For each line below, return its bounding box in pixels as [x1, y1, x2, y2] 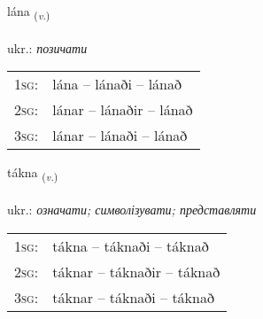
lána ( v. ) [7, 2, 50, 22]
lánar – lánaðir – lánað [52, 99, 193, 121]
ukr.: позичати [7, 38, 88, 57]
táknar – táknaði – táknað [52, 286, 214, 307]
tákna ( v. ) [7, 163, 58, 184]
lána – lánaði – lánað [52, 74, 182, 95]
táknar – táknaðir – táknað [52, 261, 220, 282]
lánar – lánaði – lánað [52, 125, 188, 146]
